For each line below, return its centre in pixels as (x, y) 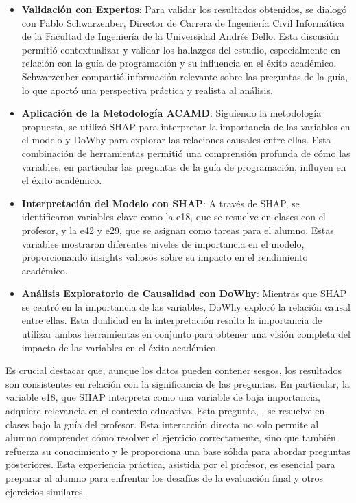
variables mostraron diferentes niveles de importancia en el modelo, (163, 243)
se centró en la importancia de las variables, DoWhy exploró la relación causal (186, 306)
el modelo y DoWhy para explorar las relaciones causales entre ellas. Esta (176, 140)
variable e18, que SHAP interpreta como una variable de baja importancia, (163, 397)
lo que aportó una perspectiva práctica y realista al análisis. (147, 90)
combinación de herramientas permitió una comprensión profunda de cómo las (186, 153)
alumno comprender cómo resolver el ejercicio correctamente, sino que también (171, 437)
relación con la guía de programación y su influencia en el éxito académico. (179, 63)
